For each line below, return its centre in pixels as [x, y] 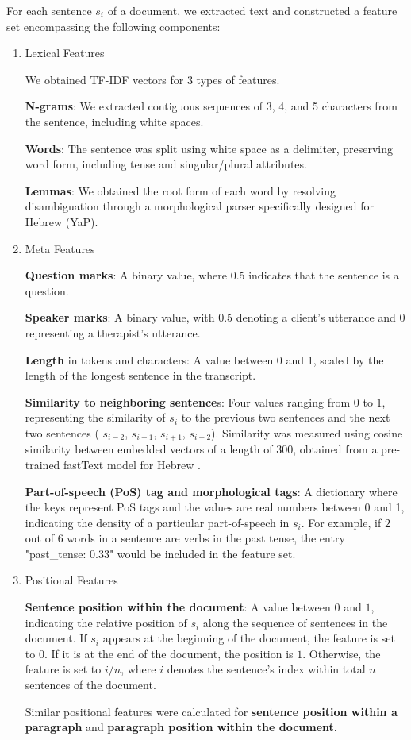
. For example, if [341, 522]
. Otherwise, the [342, 653]
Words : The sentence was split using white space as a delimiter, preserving [209, 148]
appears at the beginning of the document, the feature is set [249, 638]
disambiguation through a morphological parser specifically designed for [200, 206]
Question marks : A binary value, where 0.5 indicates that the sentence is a [212, 275]
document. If [56, 638]
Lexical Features [65, 53]
